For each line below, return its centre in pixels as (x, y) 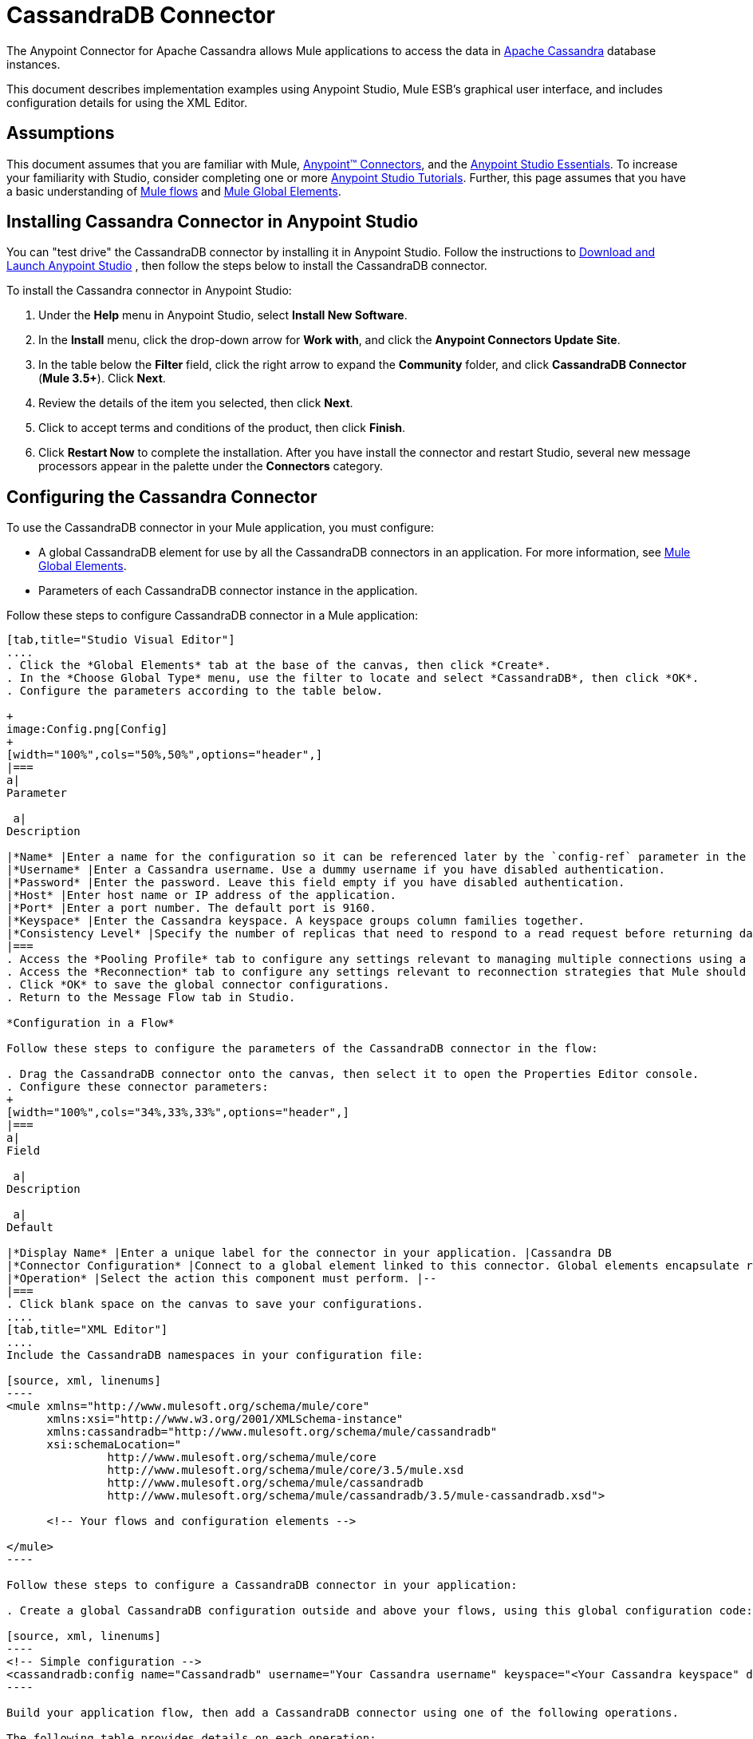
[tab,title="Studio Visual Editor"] (121, 640)
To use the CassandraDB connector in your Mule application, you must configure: (220, 528)
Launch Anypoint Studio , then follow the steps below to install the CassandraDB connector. (247, 266)
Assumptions (61, 133)
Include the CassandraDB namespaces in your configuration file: (215, 1355)
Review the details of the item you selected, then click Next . (196, 403)
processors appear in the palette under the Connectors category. (211, 466)
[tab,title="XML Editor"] (87, 1330)
